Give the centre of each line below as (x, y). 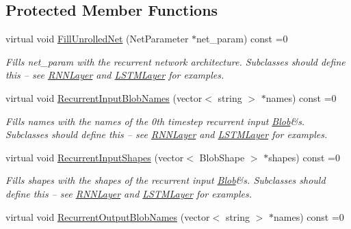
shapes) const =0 (304, 157)
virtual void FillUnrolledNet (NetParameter (97, 39)
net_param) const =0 (242, 39)
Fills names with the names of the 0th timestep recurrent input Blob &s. (155, 121)
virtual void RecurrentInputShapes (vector (95, 157)
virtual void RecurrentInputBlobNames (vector (104, 97)
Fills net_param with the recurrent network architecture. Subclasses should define (175, 61)
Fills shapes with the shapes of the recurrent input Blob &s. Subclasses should (166, 180)
